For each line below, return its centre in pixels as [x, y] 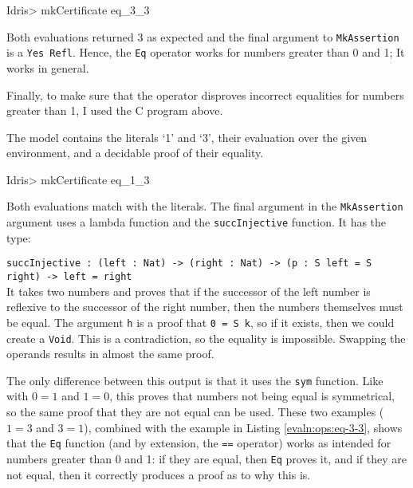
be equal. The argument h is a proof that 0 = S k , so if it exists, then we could [201, 322]
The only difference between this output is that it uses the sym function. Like [195, 380]
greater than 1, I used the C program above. [115, 110]
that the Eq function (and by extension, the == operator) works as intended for [199, 443]
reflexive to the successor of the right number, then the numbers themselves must [205, 307]
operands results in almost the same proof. [110, 354]
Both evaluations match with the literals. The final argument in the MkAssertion [205, 206]
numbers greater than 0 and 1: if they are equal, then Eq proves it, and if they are [207, 458]
